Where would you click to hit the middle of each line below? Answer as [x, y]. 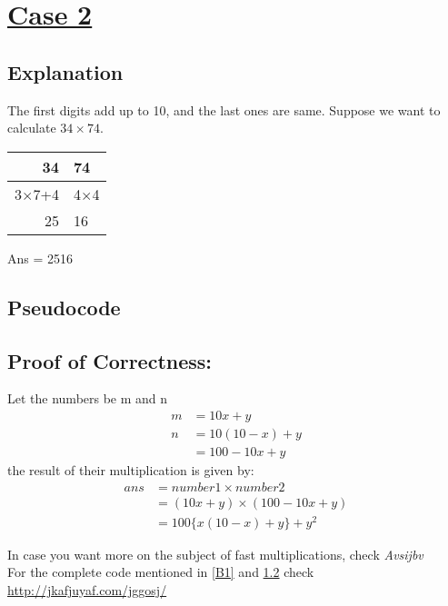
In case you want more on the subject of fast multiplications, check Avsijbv [215, 554]
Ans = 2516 [40, 258]
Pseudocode [64, 307]
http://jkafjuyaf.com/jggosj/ [87, 589]
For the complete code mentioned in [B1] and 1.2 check [161, 572]
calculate [32, 128]
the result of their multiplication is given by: [131, 470]
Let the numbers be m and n [88, 398]
